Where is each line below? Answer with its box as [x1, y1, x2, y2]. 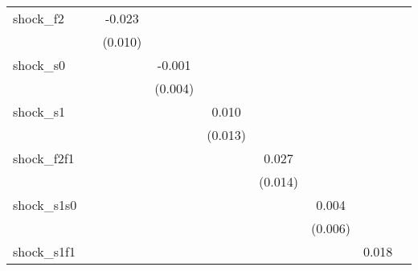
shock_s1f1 [13, 242, 76, 261]
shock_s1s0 [13, 195, 77, 214]
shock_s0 [13, 55, 66, 74]
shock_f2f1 [13, 149, 75, 167]
